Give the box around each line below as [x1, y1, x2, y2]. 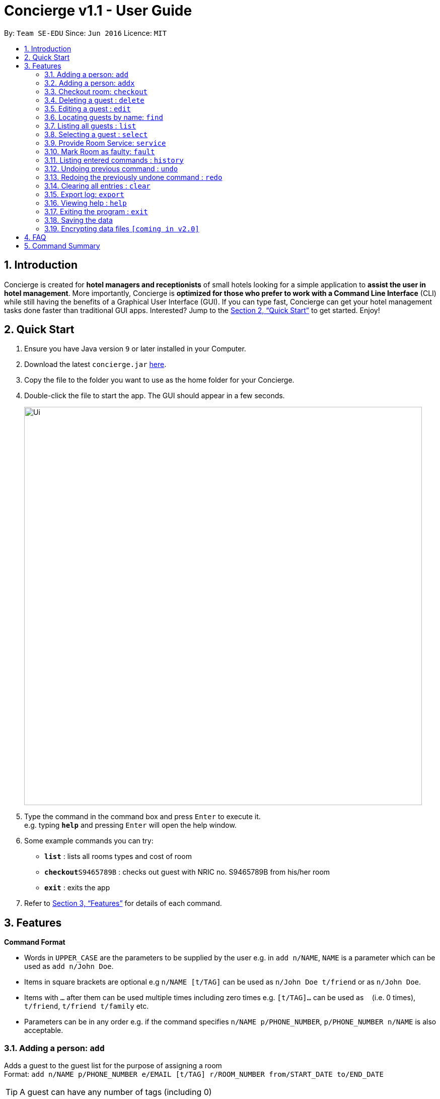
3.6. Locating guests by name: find [44, 112, 163, 121]
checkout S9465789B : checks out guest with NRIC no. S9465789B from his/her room [44, 868, 330, 877]
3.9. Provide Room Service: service [44, 138, 166, 147]
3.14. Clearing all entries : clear [44, 181, 151, 190]
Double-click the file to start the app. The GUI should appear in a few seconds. [24, 391, 285, 400]
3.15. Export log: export [44, 190, 124, 199]
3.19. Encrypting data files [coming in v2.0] [44, 224, 199, 233]
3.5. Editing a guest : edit [44, 104, 131, 113]
